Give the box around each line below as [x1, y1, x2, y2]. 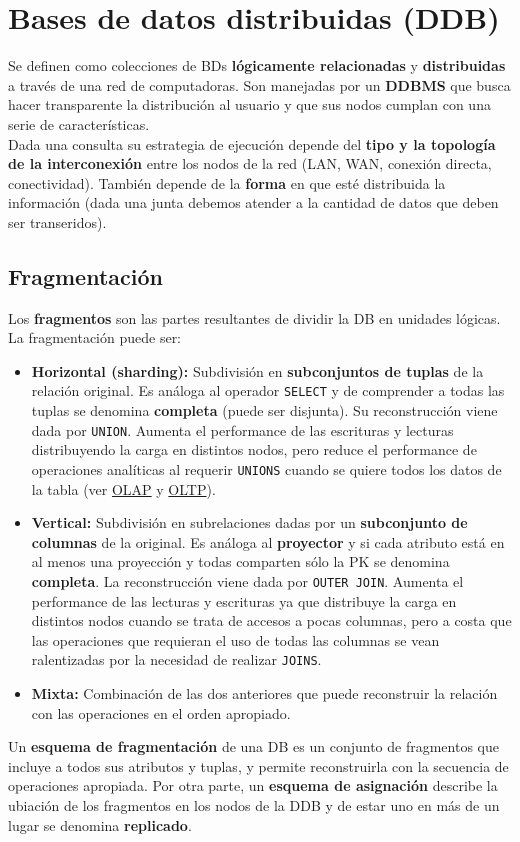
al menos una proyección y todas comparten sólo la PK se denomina [31, 551, 450, 572]
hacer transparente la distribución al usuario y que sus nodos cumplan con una [8, 94, 491, 115]
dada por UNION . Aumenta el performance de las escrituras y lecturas [31, 419, 454, 440]
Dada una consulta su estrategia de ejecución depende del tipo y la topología [8, 133, 496, 154]
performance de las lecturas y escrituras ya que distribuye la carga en [31, 590, 457, 611]
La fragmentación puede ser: [8, 327, 182, 348]
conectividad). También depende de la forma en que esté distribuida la [8, 172, 446, 193]
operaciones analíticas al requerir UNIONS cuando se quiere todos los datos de [31, 458, 502, 479]
